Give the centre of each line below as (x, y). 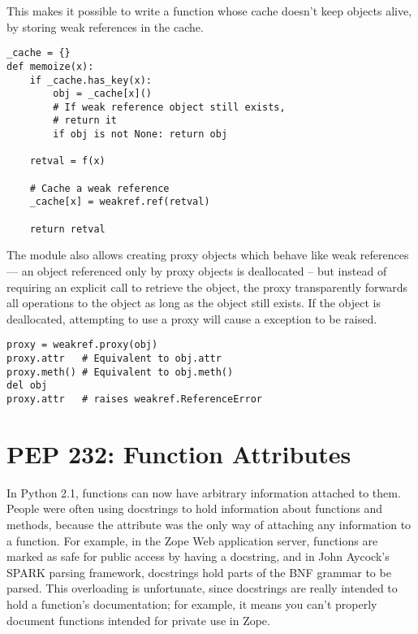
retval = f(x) (67, 161)
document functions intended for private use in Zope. (138, 620)
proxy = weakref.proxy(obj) (82, 345)
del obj (27, 386)
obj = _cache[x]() (102, 94)
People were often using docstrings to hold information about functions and (195, 508)
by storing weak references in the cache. (105, 26)
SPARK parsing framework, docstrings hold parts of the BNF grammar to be (199, 572)
